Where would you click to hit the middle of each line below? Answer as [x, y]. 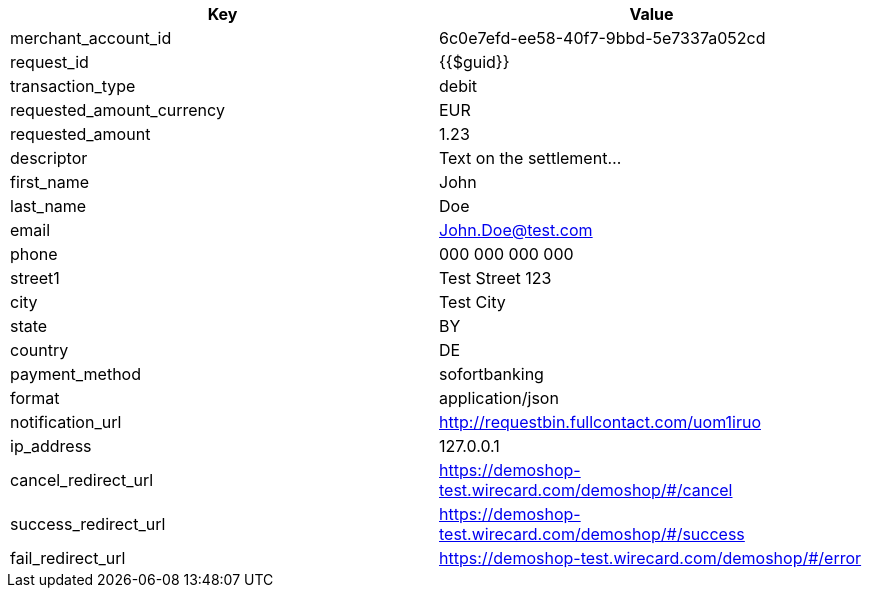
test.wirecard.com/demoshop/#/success [592, 534]
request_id [49, 62]
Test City [472, 302]
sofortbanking [491, 374]
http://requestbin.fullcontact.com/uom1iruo [600, 422]
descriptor [49, 158]
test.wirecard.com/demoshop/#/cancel [586, 490]
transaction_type [73, 86]
